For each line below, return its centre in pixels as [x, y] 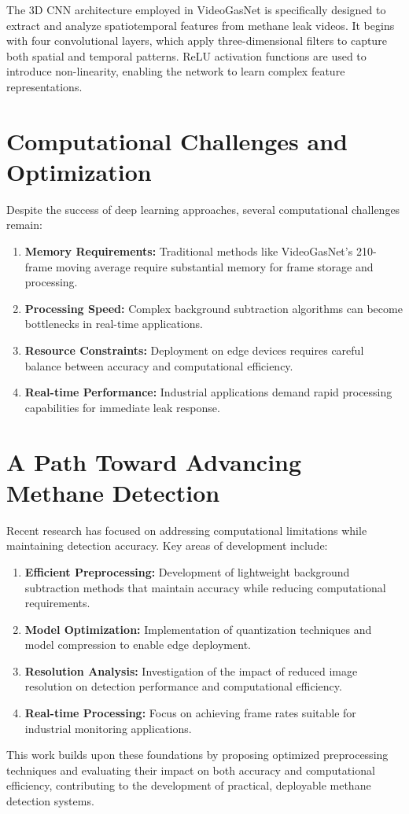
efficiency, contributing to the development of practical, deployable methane [189, 785]
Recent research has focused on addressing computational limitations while [187, 530]
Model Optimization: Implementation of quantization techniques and [198, 629]
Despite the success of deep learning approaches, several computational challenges [203, 209]
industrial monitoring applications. [108, 728]
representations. [44, 86]
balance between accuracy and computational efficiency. [159, 365]
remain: [24, 225]
